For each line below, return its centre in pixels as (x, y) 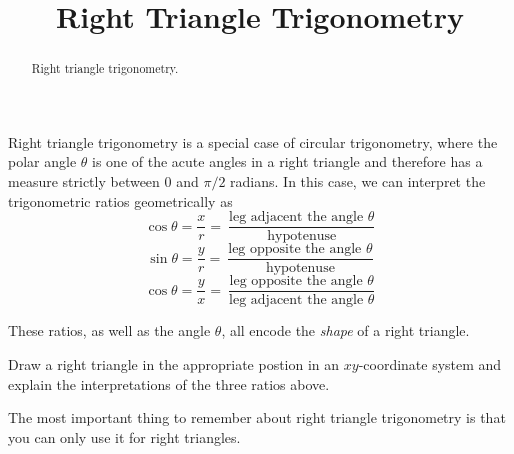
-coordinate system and (430, 363)
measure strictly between (84, 181)
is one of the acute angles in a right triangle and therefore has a (287, 161)
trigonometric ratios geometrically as (120, 200)
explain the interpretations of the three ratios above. (169, 383)
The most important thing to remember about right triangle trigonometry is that (257, 417)
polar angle (42, 161)
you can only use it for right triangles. (124, 436)
